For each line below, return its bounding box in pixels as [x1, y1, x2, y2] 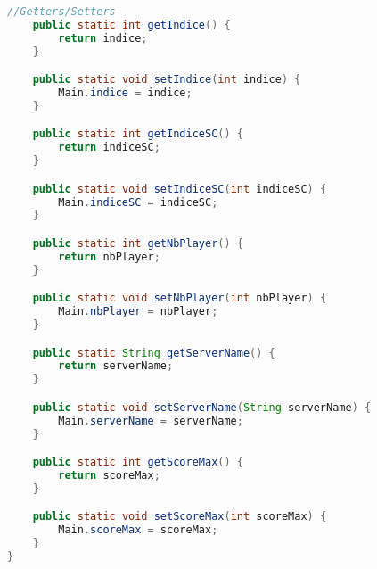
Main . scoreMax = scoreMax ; [58, 524, 218, 537]
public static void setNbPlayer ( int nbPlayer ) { [32, 292, 327, 305]
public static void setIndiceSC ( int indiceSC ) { [32, 182, 327, 195]
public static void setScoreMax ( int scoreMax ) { [32, 510, 327, 524]
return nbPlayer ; [58, 250, 160, 263]
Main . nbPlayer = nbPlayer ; [58, 305, 218, 318]
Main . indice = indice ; [58, 87, 193, 100]
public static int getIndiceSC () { [32, 128, 243, 141]
